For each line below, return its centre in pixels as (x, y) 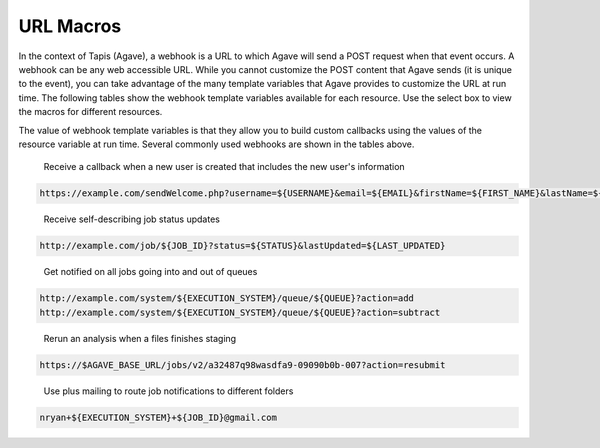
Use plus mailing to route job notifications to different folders (168, 391)
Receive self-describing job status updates (131, 219)
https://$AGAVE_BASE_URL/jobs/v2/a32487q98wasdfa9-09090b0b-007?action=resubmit (242, 364)
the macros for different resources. (90, 112)
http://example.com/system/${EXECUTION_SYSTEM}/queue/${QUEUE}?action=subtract (240, 312)
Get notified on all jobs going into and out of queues (150, 272)
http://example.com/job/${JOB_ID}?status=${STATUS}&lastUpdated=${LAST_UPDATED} (242, 246)
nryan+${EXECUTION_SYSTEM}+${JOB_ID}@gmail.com (158, 417)
